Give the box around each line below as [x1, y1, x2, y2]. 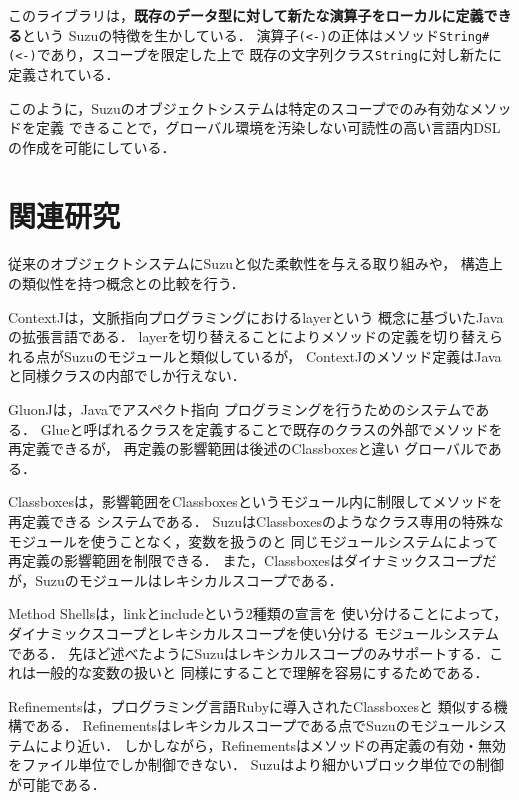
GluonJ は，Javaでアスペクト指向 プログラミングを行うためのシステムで [8, 398, 476, 419]
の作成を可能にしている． [8, 136, 176, 157]
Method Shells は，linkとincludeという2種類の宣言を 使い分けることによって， [8, 603, 508, 624]
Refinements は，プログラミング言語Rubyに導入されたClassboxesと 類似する [8, 695, 494, 716]
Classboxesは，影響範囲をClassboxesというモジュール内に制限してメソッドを [8, 491, 503, 512]
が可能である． [8, 774, 106, 795]
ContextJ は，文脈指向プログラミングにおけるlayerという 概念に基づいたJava [8, 306, 504, 327]
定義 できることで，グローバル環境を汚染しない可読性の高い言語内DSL [35, 117, 501, 138]
